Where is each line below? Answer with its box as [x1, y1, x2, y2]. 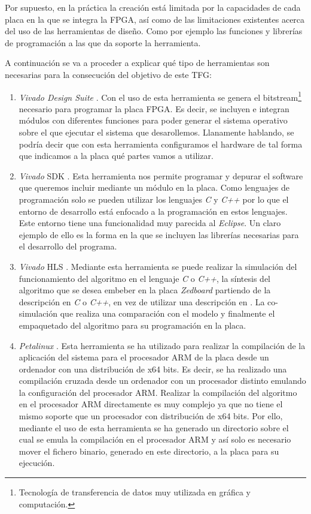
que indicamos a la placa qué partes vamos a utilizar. [19, 149, 214, 162]
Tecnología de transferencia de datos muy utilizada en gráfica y [19, 486, 251, 498]
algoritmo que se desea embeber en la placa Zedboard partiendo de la [19, 284, 271, 296]
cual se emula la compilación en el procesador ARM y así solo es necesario [19, 433, 291, 446]
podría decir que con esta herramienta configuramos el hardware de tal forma [19, 137, 303, 150]
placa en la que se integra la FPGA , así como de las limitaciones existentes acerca [5, 13, 305, 25]
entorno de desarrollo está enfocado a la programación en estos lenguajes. [19, 205, 288, 217]
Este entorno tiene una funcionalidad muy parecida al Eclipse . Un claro [19, 217, 281, 229]
